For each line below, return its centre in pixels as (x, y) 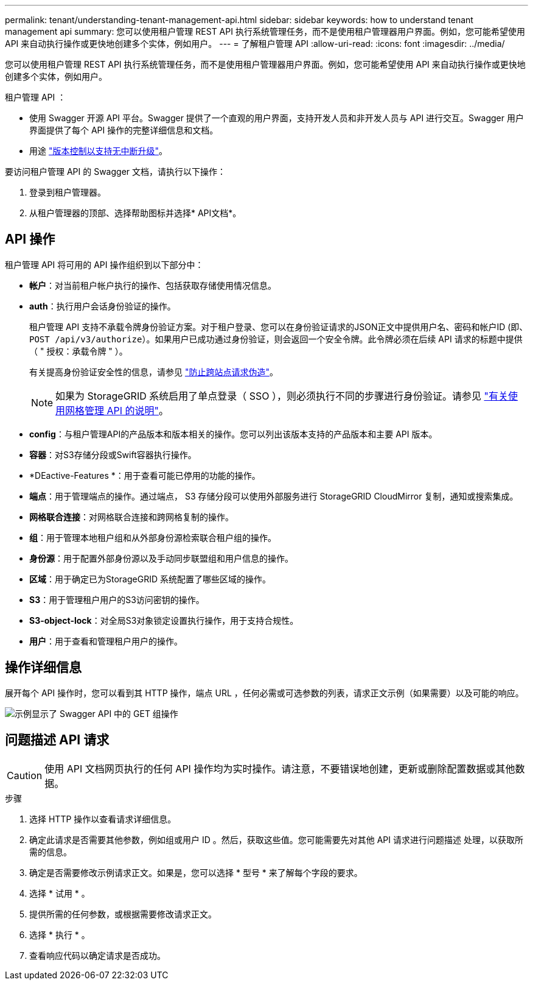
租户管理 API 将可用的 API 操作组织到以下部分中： (104, 264)
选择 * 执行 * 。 (60, 934)
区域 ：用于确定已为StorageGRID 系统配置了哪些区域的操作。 (150, 579)
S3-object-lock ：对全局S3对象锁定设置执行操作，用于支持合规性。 (164, 620)
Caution (25, 775)
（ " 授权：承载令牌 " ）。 (78, 351)
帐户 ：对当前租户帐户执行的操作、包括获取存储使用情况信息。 (153, 285)
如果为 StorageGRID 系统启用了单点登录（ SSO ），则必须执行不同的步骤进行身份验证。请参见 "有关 (282, 396)
